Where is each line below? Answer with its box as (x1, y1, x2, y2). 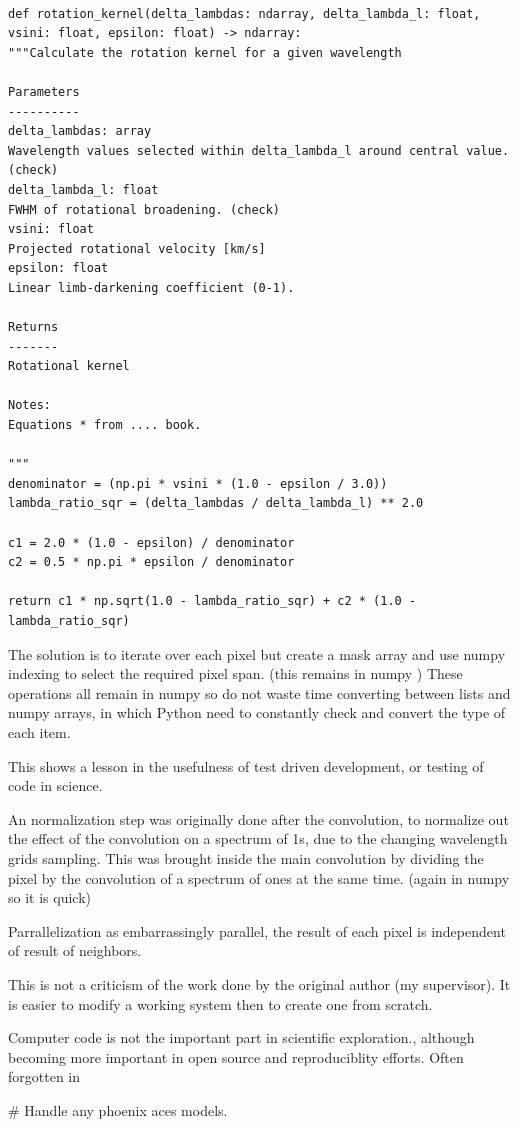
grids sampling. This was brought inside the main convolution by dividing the (8, 847, 484, 868)
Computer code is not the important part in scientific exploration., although (8, 1027, 475, 1048)
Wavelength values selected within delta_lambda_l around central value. (8, 143, 510, 158)
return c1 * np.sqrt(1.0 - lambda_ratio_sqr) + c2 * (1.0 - (8, 594, 417, 609)
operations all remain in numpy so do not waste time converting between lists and (8, 682, 511, 703)
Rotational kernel (8, 359, 130, 374)
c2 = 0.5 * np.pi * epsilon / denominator (8, 555, 295, 570)
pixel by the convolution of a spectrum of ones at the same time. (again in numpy (8, 867, 510, 888)
